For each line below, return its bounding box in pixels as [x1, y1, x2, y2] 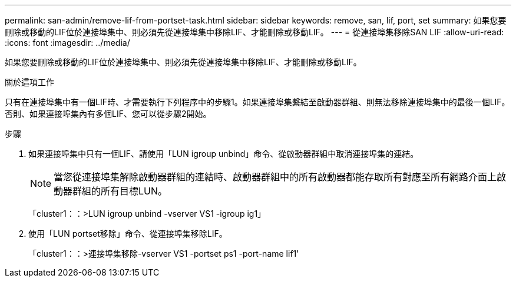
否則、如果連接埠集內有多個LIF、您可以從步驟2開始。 [5, 109, 211, 119]
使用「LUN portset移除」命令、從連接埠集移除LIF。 [28, 229, 227, 239]
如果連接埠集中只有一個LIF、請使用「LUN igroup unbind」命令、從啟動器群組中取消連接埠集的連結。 [28, 149, 419, 159]
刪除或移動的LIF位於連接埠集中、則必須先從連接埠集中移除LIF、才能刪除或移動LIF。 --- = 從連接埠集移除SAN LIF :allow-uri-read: [5, 27, 504, 37]
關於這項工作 [5, 77, 54, 87]
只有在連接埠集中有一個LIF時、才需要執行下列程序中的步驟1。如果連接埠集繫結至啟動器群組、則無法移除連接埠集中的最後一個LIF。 [5, 97, 510, 107]
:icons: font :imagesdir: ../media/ [5, 38, 130, 48]
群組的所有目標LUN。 [72, 185, 168, 197]
